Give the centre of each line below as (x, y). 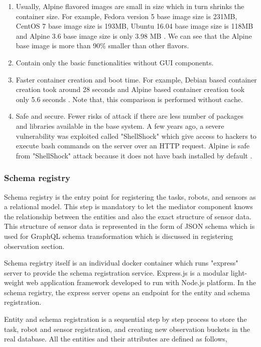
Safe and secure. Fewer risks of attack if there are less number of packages (129, 116)
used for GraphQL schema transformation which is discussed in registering (119, 236)
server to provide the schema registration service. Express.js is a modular (116, 272)
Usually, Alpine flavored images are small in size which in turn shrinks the (130, 6)
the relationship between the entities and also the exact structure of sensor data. (128, 216)
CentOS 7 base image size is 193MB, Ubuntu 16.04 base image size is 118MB (135, 26)
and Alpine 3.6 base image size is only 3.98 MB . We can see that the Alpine (134, 35)
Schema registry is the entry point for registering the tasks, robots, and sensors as (130, 196)
